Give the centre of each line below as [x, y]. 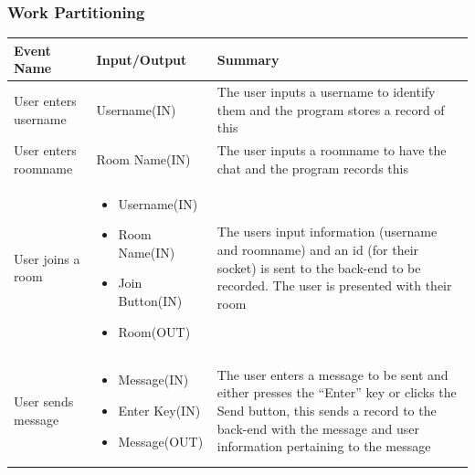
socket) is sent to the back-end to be [319, 267]
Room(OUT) [154, 331]
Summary [248, 59]
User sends [44, 401]
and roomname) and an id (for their [318, 250]
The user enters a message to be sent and [332, 374]
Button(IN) [150, 301]
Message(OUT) [161, 441]
